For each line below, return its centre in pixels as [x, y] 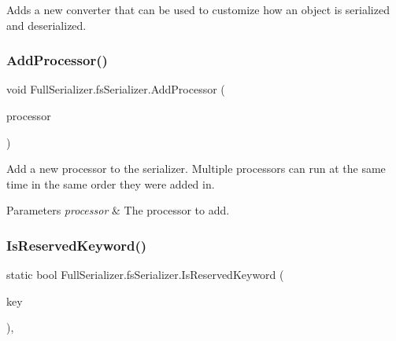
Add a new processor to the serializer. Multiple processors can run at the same [196, 169]
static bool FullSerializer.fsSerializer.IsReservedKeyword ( [145, 275]
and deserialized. [46, 25]
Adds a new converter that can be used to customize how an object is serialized [198, 9]
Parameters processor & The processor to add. [118, 210]
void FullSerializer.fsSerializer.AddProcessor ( [116, 89]
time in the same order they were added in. [111, 183]
